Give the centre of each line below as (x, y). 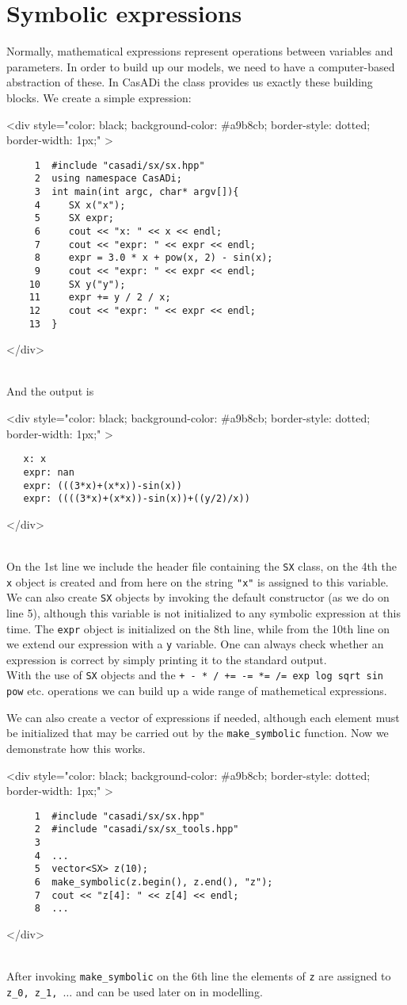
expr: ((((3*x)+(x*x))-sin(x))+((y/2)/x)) (137, 499)
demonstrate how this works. (76, 749)
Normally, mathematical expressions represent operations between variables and (200, 51)
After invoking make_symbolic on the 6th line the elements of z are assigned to (199, 976)
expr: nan (49, 472)
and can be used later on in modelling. (169, 991)
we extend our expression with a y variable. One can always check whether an (195, 644)
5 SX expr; (74, 218)
